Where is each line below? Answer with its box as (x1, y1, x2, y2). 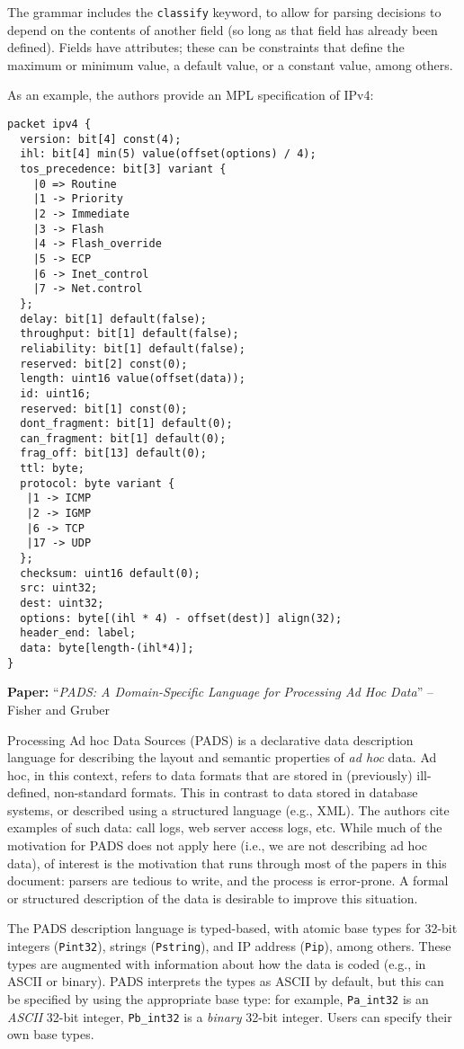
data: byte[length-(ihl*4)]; (20, 642, 194, 654)
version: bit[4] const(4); (20, 132, 182, 146)
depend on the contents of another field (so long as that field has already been (7, 20, 438, 39)
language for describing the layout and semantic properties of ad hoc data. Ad (7, 748, 437, 767)
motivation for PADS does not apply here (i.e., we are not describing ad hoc (7, 836, 427, 855)
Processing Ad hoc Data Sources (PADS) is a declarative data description (7, 730, 414, 749)
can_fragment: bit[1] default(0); (20, 431, 227, 445)
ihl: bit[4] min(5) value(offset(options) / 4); (20, 147, 317, 161)
